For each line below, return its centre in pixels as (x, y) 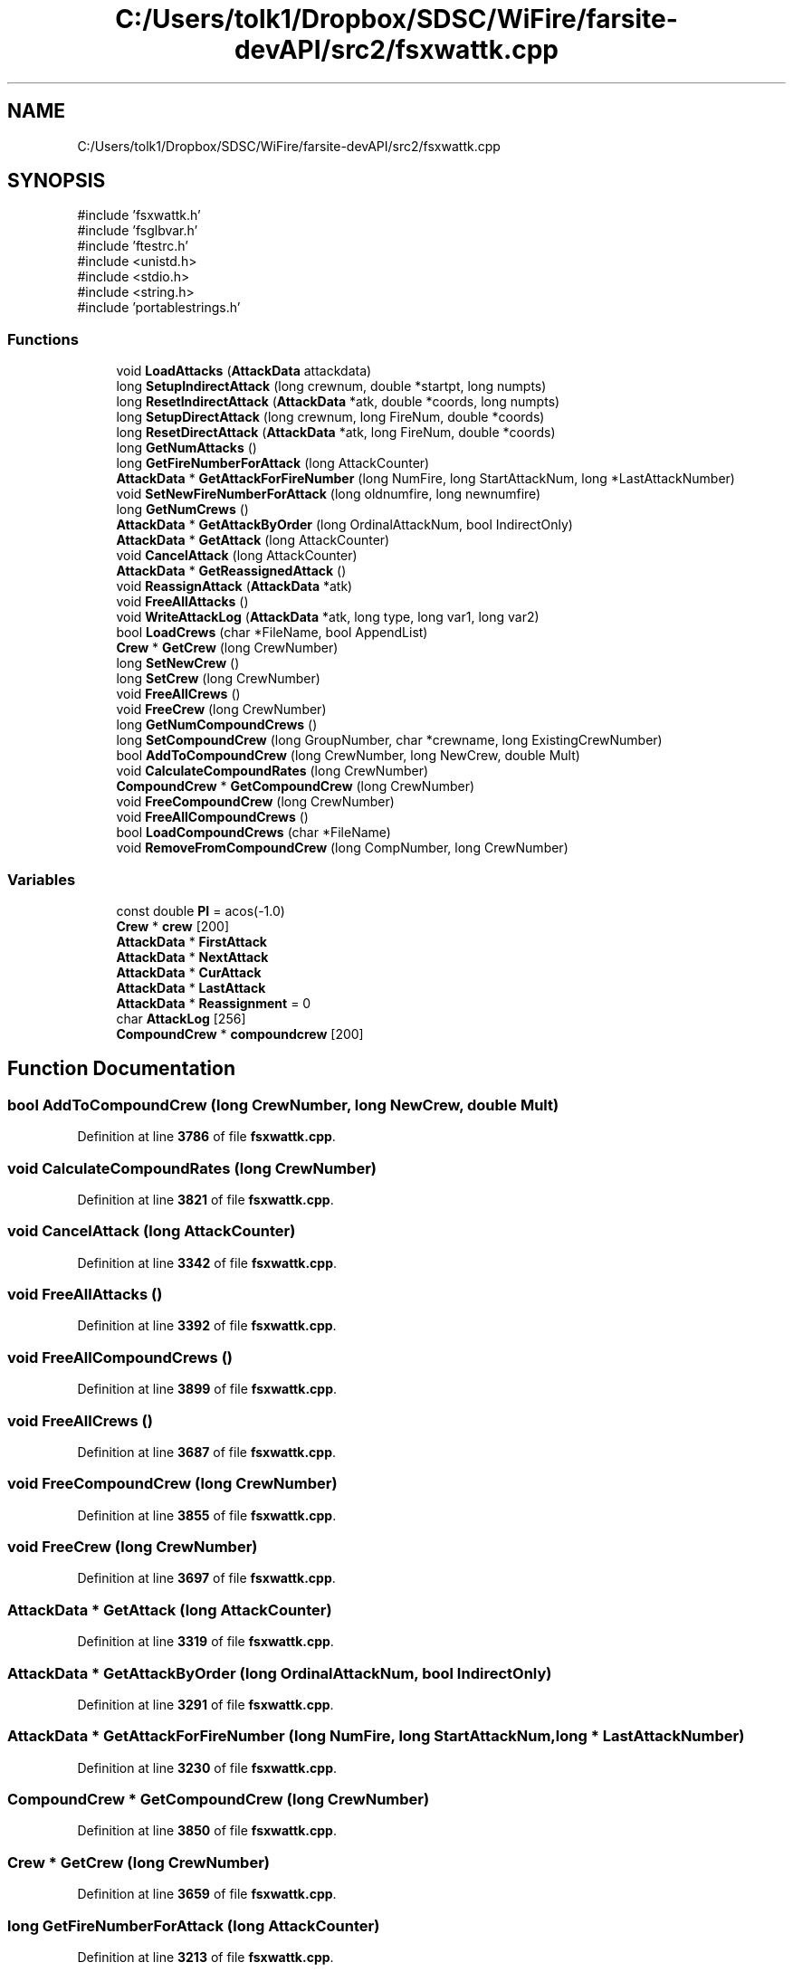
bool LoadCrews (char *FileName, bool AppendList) (272, 633)
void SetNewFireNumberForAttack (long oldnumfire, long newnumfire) (329, 494)
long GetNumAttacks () (186, 448)
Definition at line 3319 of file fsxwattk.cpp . (205, 1642)
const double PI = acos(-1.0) (201, 910)
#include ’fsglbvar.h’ (138, 231)
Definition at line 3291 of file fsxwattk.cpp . (205, 1704)
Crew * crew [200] (173, 926)
